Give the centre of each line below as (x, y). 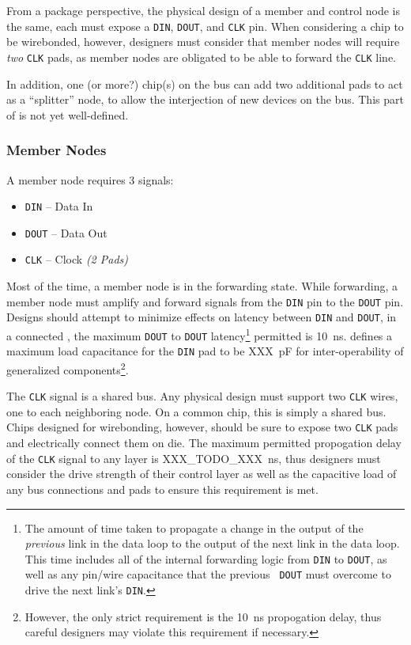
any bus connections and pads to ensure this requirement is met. (162, 489)
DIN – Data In (59, 206)
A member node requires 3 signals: (90, 179)
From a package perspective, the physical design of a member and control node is (204, 10)
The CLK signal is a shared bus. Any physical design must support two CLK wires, (202, 396)
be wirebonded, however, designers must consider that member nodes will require (203, 42)
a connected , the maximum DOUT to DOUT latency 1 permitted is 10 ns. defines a (200, 334)
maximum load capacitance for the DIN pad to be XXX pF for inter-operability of (205, 351)
